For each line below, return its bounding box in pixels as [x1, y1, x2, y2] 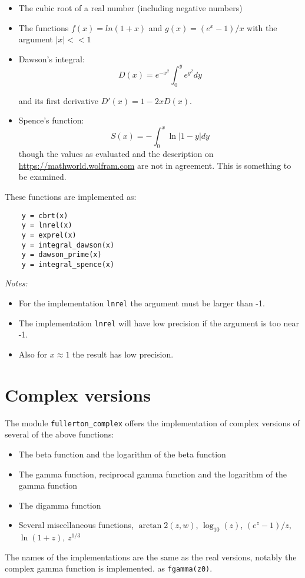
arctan [138, 522, 162, 530]
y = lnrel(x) [21, 221, 72, 230]
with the [247, 21, 277, 34]
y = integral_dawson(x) [21, 240, 115, 249]
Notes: [5, 277, 28, 289]
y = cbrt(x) [21, 211, 68, 220]
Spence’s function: [18, 114, 84, 126]
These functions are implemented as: [5, 190, 137, 202]
